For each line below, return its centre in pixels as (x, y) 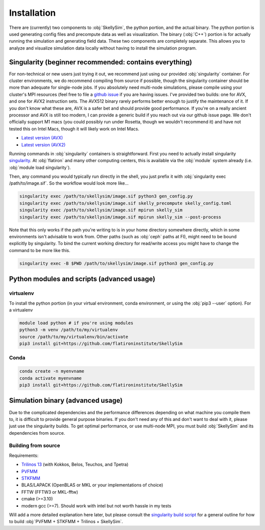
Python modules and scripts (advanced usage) (82, 279)
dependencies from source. (37, 433)
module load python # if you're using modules (76, 323)
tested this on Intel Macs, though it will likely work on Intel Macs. (74, 129)
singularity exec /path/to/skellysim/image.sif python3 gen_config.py (106, 196)
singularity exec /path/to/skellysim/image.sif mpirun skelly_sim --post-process (120, 217)
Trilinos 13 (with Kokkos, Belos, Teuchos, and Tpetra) (75, 465)
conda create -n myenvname (52, 371)
